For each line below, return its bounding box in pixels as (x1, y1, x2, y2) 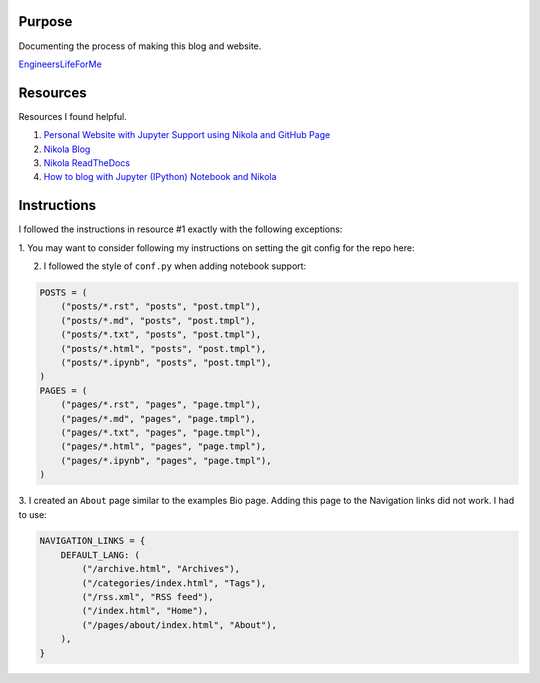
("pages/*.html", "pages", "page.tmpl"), (60, 441, 267, 452)
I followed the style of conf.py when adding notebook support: (43, 260, 307, 272)
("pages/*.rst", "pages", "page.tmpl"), (60, 399, 262, 410)
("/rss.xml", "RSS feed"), (81, 591, 214, 603)
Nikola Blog (43, 143, 91, 155)
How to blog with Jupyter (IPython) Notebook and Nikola (43, 171, 277, 183)
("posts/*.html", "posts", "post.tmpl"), (60, 343, 267, 354)
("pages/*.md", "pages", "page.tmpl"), (60, 413, 257, 424)
